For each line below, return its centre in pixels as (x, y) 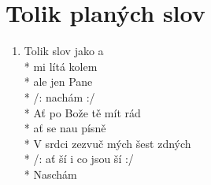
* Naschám (50, 174)
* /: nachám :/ (59, 96)
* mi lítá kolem (61, 66)
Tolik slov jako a (64, 51)
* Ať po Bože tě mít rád (82, 112)
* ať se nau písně (65, 128)
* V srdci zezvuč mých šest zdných (107, 143)
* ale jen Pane (58, 81)
